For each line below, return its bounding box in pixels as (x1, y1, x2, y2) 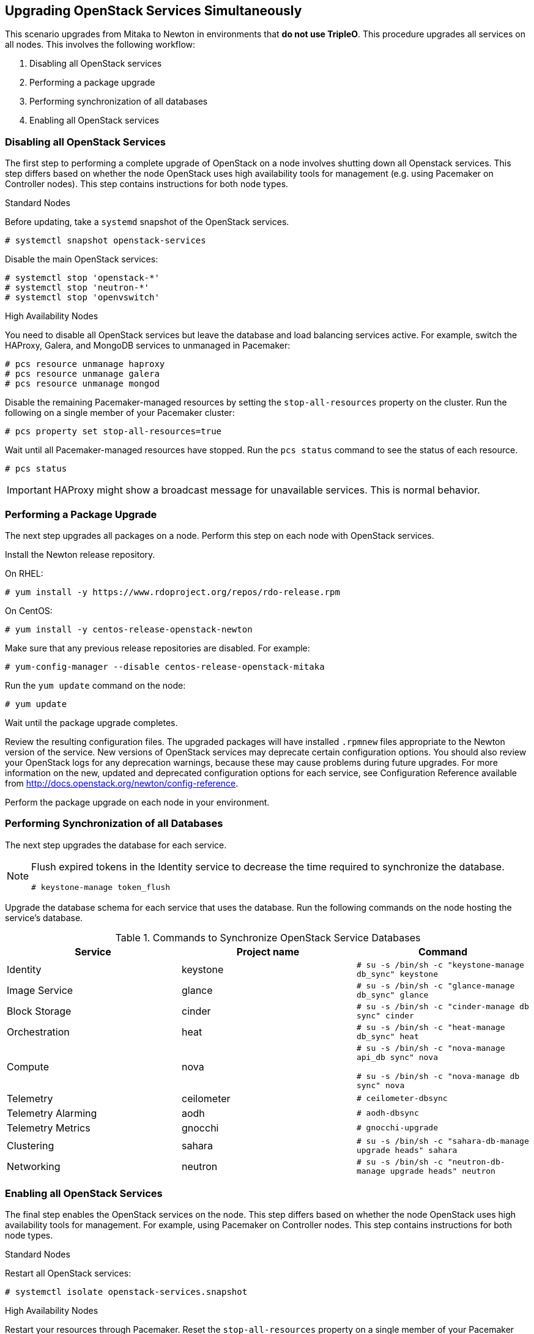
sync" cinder (356, 1010, 414, 1020)
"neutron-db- (447, 1157, 505, 1166)
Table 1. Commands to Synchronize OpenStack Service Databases (115, 931, 421, 944)
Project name (236, 945, 300, 958)
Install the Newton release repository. (5, 549, 155, 560)
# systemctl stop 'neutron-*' (5, 283, 150, 293)
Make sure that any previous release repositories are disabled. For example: (5, 642, 310, 653)
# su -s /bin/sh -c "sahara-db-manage (356, 1136, 529, 1146)
